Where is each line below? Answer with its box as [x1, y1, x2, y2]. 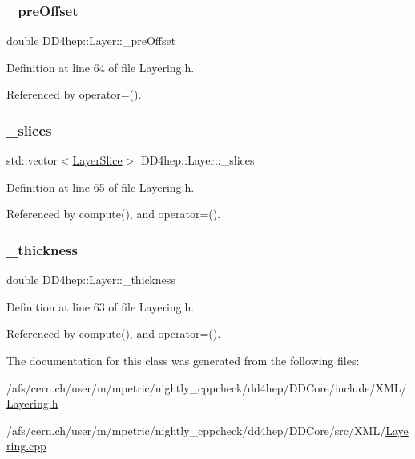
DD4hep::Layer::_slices [140, 152, 255, 169]
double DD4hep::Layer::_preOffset [6, 32, 176, 49]
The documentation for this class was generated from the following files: [6, 352, 360, 368]
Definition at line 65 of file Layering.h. [6, 178, 195, 195]
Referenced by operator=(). [6, 86, 142, 103]
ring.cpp [6, 437, 46, 454]
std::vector [6, 152, 58, 169]
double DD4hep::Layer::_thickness [6, 271, 175, 288]
